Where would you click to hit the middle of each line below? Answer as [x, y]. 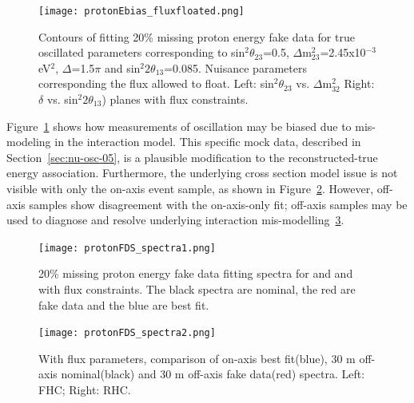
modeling [29, 142]
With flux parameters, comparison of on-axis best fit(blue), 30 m [197, 358]
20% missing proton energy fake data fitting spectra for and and [196, 273]
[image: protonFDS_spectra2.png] [127, 333]
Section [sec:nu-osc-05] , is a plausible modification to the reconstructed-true [192, 157]
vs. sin [62, 99]
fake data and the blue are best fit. [124, 304]
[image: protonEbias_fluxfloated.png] [141, 11]
